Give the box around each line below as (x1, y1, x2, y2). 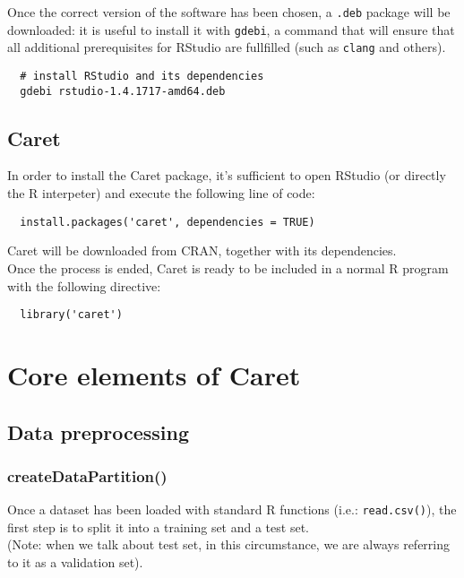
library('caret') (20, 308, 123, 322)
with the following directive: (7, 276, 161, 295)
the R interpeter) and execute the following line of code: (7, 184, 315, 203)
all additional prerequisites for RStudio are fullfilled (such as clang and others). (7, 38, 446, 56)
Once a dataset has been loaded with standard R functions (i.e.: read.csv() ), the (7, 500, 457, 519)
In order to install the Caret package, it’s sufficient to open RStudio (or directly (7, 166, 446, 185)
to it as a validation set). (7, 552, 143, 571)
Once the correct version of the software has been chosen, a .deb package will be (7, 3, 451, 21)
